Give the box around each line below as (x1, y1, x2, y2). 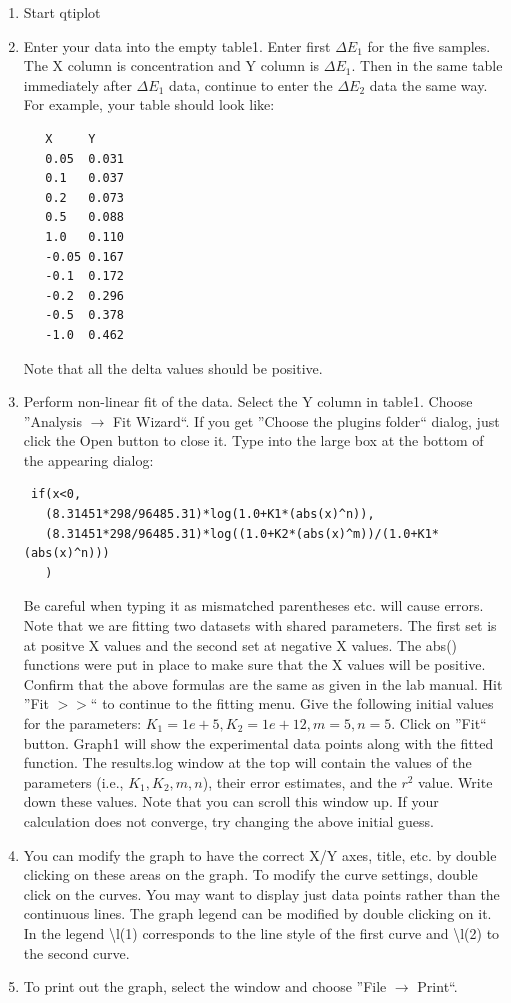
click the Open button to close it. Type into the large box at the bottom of (23, 430, 484, 451)
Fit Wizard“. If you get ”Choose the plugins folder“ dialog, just (112, 410, 500, 431)
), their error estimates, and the (202, 771, 397, 792)
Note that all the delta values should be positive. (23, 357, 323, 378)
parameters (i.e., (23, 771, 124, 792)
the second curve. (23, 942, 130, 963)
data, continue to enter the (168, 74, 333, 95)
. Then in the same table (351, 55, 503, 76)
